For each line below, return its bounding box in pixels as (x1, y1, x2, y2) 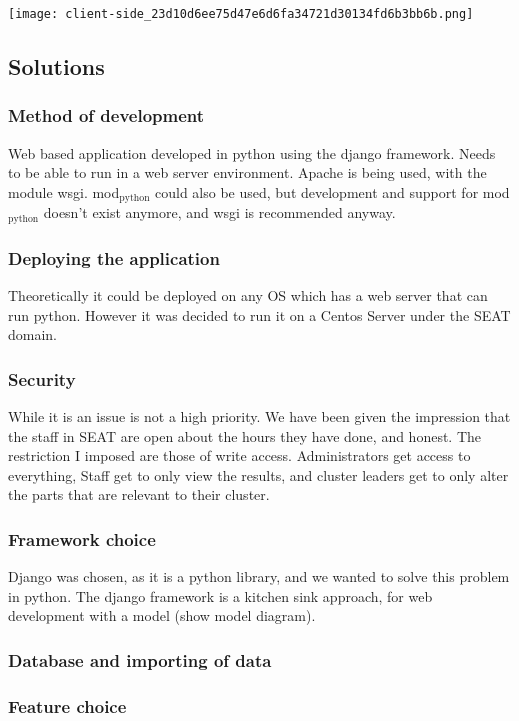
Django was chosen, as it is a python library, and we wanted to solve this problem (8, 566, 510, 587)
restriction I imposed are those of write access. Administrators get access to (8, 445, 471, 466)
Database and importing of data (8, 647, 272, 672)
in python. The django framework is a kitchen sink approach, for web (8, 585, 433, 606)
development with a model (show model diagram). (8, 605, 316, 626)
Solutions (8, 51, 105, 82)
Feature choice (8, 693, 127, 718)
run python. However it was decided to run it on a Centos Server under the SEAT (8, 304, 511, 325)
